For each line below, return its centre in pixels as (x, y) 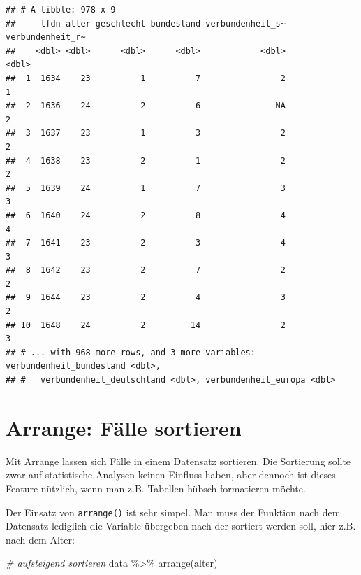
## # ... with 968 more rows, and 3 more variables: (131, 352)
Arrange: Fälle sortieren (124, 427)
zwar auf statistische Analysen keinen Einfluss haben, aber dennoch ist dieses (171, 475)
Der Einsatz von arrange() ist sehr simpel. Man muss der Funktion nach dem (173, 512)
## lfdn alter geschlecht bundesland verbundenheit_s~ (146, 23)
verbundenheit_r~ (46, 37)
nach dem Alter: (40, 539)
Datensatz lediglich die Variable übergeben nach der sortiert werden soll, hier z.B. (181, 526)
